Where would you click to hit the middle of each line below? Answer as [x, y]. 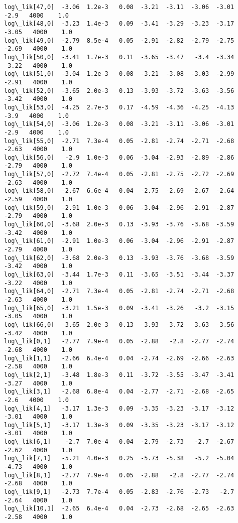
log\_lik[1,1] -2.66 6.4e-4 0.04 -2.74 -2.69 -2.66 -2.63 [119, 358]
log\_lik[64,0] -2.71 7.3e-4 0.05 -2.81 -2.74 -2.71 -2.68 [119, 291]
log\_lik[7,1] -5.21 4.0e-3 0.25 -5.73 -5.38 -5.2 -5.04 [119, 459]
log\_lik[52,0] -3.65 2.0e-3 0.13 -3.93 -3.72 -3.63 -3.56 [119, 91]
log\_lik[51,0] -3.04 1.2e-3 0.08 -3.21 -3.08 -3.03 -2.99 [119, 74]
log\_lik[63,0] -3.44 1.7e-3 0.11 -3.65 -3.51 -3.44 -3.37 [119, 275]
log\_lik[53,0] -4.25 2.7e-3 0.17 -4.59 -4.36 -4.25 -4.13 [119, 107]
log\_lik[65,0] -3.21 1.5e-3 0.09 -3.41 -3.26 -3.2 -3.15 [119, 308]
